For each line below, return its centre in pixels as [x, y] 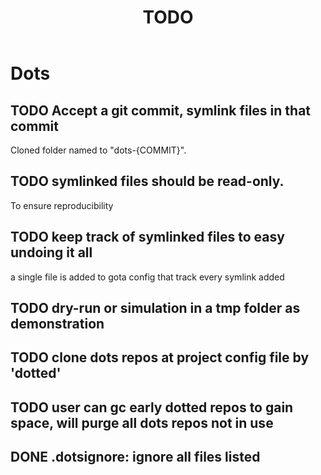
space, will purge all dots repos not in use [142, 422]
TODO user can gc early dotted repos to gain [152, 407]
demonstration [57, 324]
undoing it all [51, 252]
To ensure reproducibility [62, 205]
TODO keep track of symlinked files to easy [147, 237]
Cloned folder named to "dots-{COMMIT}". [98, 150]
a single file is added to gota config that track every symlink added [147, 277]
